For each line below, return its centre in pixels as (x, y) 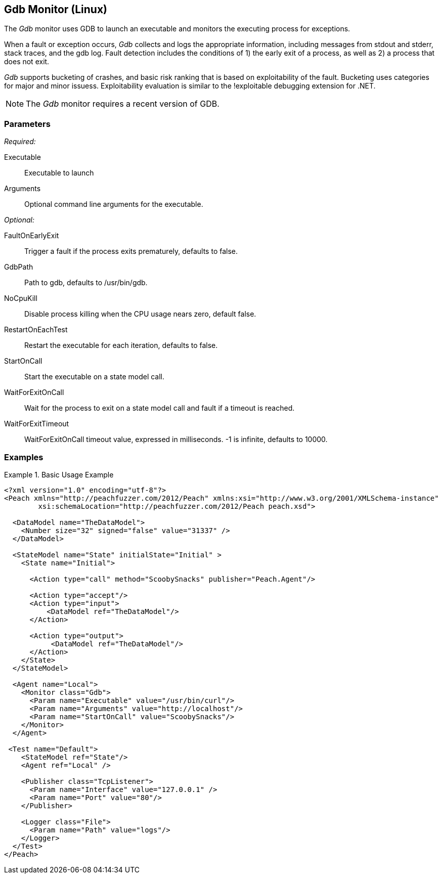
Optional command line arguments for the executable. (114, 204)
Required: (20, 142)
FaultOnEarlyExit (32, 236)
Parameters (27, 124)
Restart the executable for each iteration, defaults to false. (121, 345)
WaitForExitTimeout (37, 424)
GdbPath (19, 267)
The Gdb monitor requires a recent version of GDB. (123, 104)
